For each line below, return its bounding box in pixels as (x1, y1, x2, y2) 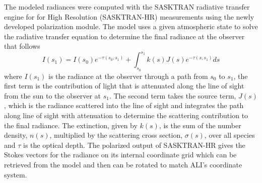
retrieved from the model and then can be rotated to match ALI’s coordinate (4, 159, 242, 170)
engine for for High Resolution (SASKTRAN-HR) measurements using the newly (4, 11, 254, 22)
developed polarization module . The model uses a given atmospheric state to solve (4, 21, 258, 32)
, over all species (204, 130, 255, 140)
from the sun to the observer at (4, 90, 101, 101)
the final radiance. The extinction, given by (4, 120, 138, 130)
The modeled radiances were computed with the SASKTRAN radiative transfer (4, 2, 250, 12)
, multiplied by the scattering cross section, (49, 130, 183, 140)
